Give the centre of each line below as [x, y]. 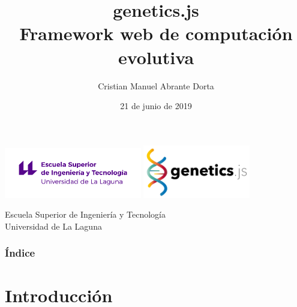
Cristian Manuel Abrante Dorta [156, 85]
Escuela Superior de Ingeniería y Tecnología [85, 214]
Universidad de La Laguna [53, 226]
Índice [20, 253]
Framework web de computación [156, 33]
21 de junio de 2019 [156, 106]
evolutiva [156, 57]
